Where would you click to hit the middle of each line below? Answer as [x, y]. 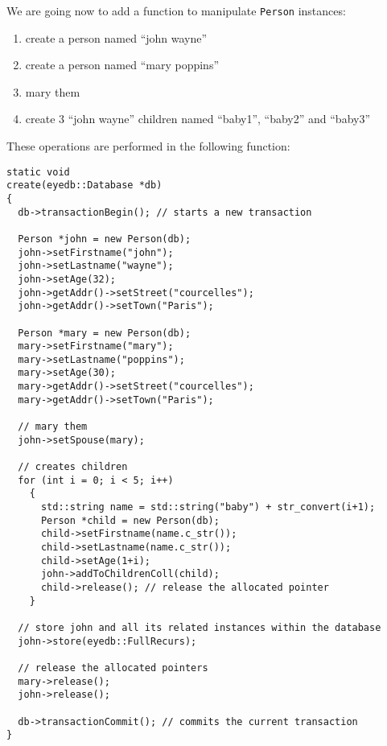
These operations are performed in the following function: [148, 146]
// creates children [73, 467]
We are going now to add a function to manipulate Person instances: [176, 10]
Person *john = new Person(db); [105, 239]
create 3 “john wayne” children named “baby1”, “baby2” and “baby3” [198, 119]
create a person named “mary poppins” [122, 65]
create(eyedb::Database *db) [84, 185]
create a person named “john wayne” [116, 37]
